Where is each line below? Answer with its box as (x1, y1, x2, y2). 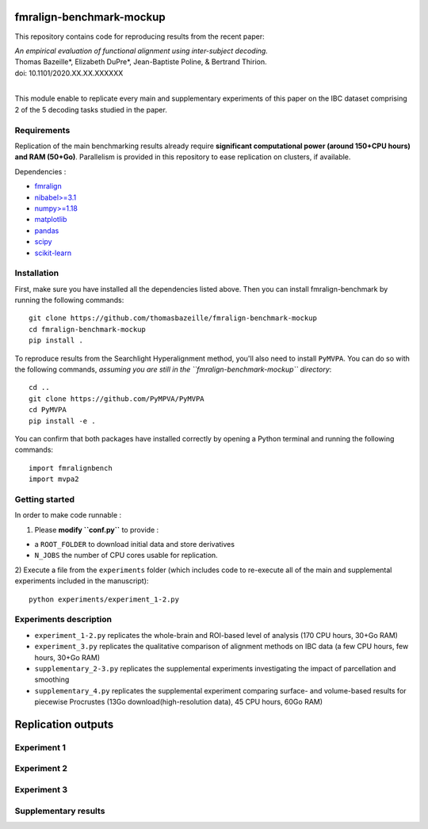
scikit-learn (34, 248, 71, 258)
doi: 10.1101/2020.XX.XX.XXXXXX (14, 68, 124, 78)
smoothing (34, 674, 70, 685)
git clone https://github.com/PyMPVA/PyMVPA (29, 394, 205, 403)
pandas (34, 226, 59, 235)
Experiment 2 (14, 763, 67, 774)
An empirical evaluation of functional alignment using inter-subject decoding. (14, 46, 269, 55)
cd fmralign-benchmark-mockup (29, 325, 147, 334)
